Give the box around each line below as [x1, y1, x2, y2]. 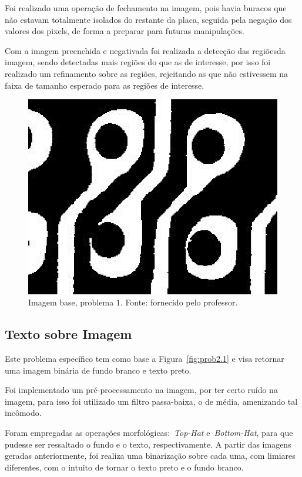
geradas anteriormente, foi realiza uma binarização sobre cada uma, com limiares [5, 449, 296, 462]
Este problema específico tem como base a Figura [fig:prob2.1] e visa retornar [5, 352, 284, 365]
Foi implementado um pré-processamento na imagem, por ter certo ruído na [5, 384, 278, 396]
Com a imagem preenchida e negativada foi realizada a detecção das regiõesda [5, 44, 286, 56]
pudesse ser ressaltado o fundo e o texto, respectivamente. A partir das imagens [5, 438, 291, 450]
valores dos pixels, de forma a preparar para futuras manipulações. [5, 25, 244, 37]
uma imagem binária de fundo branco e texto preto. [5, 364, 192, 376]
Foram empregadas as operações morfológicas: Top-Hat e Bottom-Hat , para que [5, 426, 293, 439]
